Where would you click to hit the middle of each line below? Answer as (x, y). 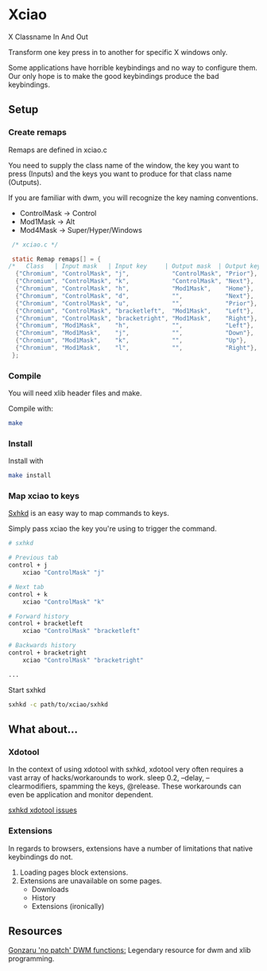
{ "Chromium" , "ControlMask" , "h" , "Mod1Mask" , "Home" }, (135, 289)
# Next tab (26, 587)
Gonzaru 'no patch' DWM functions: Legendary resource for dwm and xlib (130, 950)
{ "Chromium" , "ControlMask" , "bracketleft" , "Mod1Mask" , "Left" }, (135, 311)
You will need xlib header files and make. (75, 393)
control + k (28, 594)
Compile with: (31, 409)
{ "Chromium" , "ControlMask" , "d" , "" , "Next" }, (135, 296)
